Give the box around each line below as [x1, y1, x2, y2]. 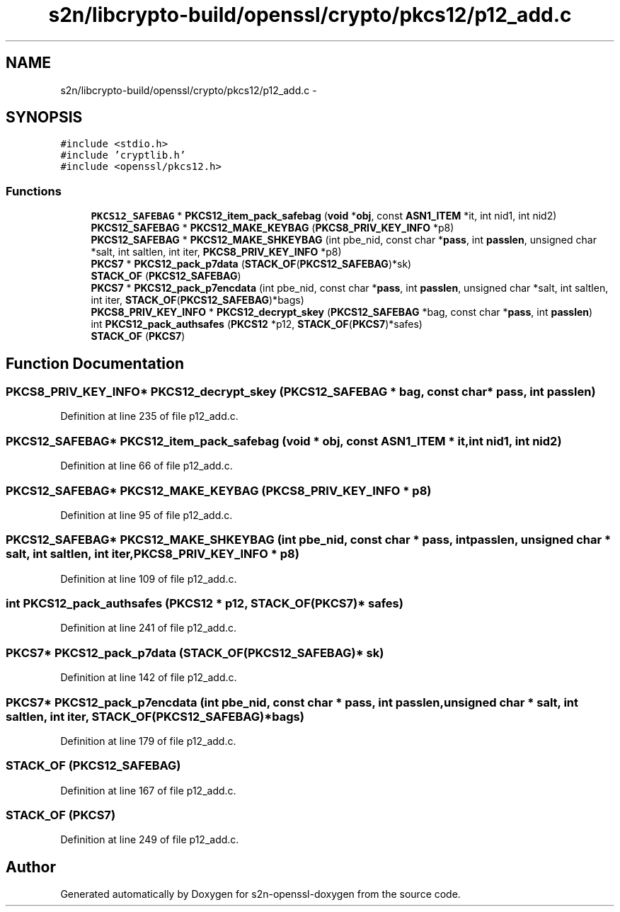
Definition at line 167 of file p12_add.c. [60, 784, 236, 797]
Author [6, 857, 56, 876]
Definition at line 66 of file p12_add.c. [60, 460, 233, 472]
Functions [6, 183, 62, 198]
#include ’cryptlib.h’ [60, 149, 186, 161]
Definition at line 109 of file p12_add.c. [60, 572, 237, 585]
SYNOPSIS [6, 108, 83, 127]
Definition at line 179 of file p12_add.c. [60, 734, 236, 747]
